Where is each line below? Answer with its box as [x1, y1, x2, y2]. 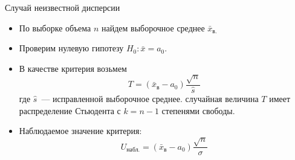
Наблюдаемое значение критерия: [19, 124, 142, 137]
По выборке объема [19, 21, 91, 34]
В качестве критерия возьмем [19, 62, 127, 74]
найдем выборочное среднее [101, 21, 205, 34]
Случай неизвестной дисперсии [5, 1, 120, 13]
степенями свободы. [161, 104, 235, 117]
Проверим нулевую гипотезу [19, 42, 124, 54]
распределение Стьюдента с [19, 104, 121, 117]
